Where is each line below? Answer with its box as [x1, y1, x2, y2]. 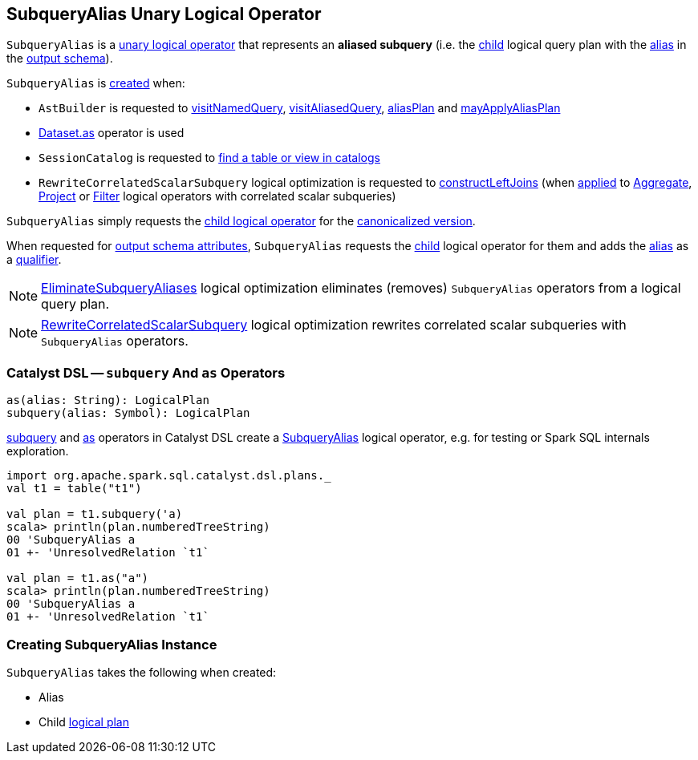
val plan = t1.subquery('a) [6, 507, 183, 521]
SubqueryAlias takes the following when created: [6, 665, 277, 679]
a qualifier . [6, 253, 62, 267]
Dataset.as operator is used [39, 126, 185, 140]
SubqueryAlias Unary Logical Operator [6, 4, 322, 24]
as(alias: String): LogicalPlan [6, 394, 209, 407]
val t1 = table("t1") [6, 482, 142, 495]
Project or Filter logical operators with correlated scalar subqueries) [39, 189, 396, 204]
